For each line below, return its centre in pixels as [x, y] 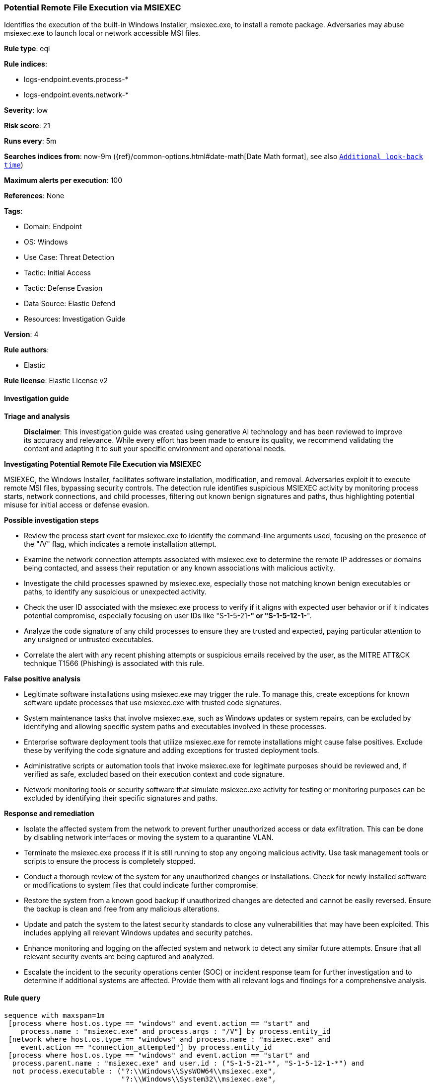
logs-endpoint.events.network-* [76, 95]
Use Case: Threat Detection [69, 257]
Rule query [22, 998]
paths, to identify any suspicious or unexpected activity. [115, 591]
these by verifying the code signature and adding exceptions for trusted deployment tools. [172, 750]
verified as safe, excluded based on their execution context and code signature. [154, 774]
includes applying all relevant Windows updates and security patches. [138, 932]
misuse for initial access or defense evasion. [77, 504]
